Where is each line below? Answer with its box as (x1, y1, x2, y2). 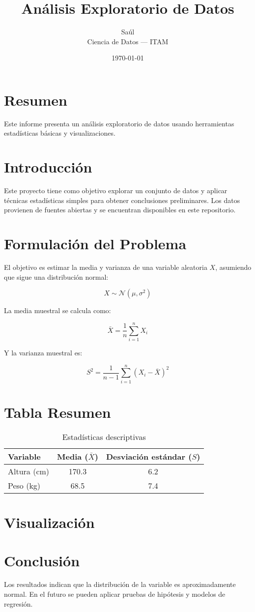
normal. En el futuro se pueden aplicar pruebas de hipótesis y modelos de (4, 588, 226, 599)
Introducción (4, 157, 92, 177)
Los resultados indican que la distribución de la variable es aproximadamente (4, 579, 236, 589)
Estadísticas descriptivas (62, 431, 146, 442)
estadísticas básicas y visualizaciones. (4, 128, 115, 138)
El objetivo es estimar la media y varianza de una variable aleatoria (4, 262, 207, 272)
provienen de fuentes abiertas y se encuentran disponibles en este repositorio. (4, 204, 236, 215)
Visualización (4, 512, 95, 532)
